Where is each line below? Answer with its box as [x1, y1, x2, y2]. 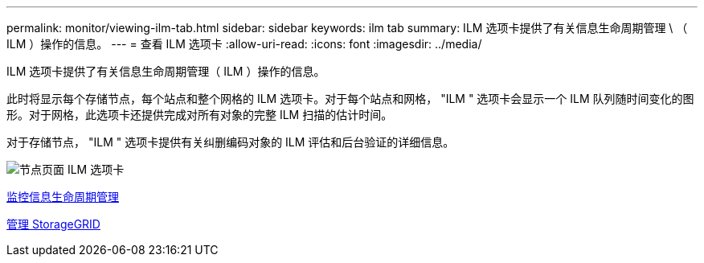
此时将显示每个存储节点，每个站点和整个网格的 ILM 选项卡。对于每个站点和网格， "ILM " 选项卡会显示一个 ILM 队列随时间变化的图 [6, 92, 694, 105]
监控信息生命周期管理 [6, 190, 119, 203]
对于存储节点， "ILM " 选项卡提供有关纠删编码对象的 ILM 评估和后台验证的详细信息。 [6, 135, 455, 149]
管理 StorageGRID [6, 217, 100, 231]
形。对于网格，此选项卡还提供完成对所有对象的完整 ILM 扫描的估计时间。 [6, 108, 393, 121]
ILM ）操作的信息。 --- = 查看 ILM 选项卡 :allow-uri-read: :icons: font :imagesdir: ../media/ [6, 37, 482, 51]
